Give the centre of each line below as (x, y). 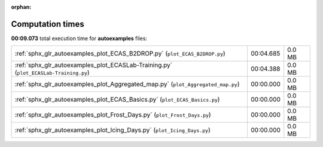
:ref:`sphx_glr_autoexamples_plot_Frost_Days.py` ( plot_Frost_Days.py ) (113, 115)
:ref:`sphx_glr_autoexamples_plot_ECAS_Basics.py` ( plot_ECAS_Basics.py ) (117, 100)
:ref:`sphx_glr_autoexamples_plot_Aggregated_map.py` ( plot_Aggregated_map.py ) (127, 84)
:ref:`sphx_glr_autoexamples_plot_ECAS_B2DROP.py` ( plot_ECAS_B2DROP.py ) (120, 54)
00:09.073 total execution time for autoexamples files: (79, 38)
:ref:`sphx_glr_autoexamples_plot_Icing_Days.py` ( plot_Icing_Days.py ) (112, 130)
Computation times (48, 24)
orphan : (21, 7)
